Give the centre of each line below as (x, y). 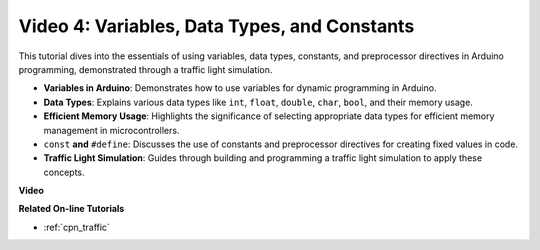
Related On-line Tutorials (71, 209)
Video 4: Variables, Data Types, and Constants (216, 26)
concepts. (64, 172)
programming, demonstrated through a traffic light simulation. (145, 69)
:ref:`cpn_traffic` (76, 227)
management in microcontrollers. (111, 130)
